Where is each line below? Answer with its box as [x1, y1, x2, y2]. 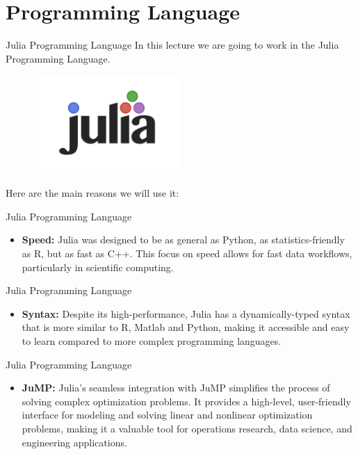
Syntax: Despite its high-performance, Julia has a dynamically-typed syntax [22, 306, 350, 321]
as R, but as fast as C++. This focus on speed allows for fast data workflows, [22, 246, 352, 261]
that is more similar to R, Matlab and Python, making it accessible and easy [22, 320, 350, 334]
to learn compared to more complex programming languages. [22, 333, 282, 348]
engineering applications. [22, 435, 127, 449]
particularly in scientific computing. [22, 259, 174, 274]
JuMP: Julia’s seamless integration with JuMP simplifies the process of [22, 380, 330, 395]
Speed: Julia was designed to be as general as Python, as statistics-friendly [22, 232, 345, 247]
